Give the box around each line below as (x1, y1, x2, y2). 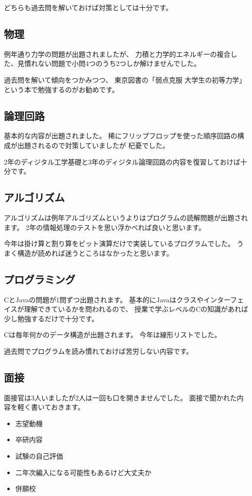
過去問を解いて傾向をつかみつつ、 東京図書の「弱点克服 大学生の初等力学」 (4, 74, 246, 84)
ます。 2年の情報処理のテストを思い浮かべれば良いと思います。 (4, 222, 205, 232)
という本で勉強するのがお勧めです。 (4, 84, 119, 94)
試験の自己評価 (15, 451, 63, 461)
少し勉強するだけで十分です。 (4, 313, 99, 323)
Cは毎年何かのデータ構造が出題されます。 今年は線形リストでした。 (4, 330, 221, 340)
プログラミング (4, 271, 75, 286)
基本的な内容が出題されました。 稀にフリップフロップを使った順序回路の (4, 131, 237, 141)
